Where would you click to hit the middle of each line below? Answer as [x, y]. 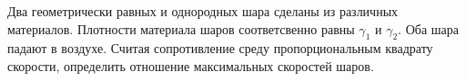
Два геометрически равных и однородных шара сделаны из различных [203, 11]
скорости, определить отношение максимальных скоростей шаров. [191, 65]
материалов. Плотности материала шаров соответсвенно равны [181, 28]
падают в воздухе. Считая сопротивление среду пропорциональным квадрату [220, 48]
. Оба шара [428, 28]
